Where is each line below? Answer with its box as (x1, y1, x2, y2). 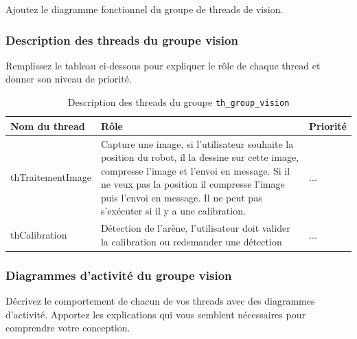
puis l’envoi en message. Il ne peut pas (100, 190, 262, 204)
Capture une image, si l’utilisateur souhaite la (100, 136, 294, 151)
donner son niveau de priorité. (5, 72, 132, 86)
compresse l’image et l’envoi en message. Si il (100, 163, 290, 177)
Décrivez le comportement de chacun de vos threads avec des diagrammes (5, 294, 315, 308)
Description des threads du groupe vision (5, 31, 238, 48)
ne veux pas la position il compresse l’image (100, 177, 285, 191)
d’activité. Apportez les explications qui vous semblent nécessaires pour (5, 307, 306, 321)
